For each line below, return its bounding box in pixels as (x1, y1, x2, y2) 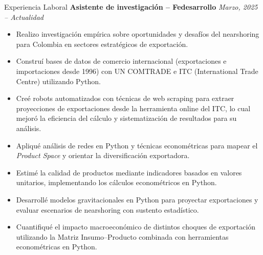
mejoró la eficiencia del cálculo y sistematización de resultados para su (16, 113, 237, 123)
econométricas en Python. (16, 241, 97, 252)
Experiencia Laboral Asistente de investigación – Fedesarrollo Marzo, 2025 (4, 2, 258, 12)
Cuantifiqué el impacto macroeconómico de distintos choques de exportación (16, 221, 256, 232)
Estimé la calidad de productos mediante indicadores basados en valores (16, 167, 242, 177)
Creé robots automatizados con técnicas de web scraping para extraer (16, 93, 234, 104)
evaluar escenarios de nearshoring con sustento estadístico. (16, 204, 199, 215)
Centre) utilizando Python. (16, 75, 101, 86)
